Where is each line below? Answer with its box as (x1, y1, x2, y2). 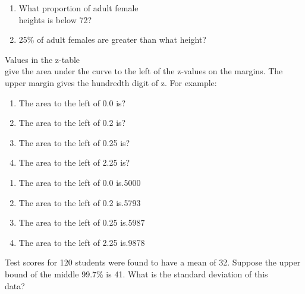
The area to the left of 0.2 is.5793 (18, 196, 141, 208)
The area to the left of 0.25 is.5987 (18, 216, 145, 229)
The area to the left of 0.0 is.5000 (18, 176, 141, 188)
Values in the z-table (5, 53, 80, 65)
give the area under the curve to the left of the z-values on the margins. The (5, 65, 283, 77)
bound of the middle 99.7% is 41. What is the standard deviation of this (5, 267, 268, 280)
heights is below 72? (18, 13, 92, 26)
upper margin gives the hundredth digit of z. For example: (5, 76, 217, 88)
